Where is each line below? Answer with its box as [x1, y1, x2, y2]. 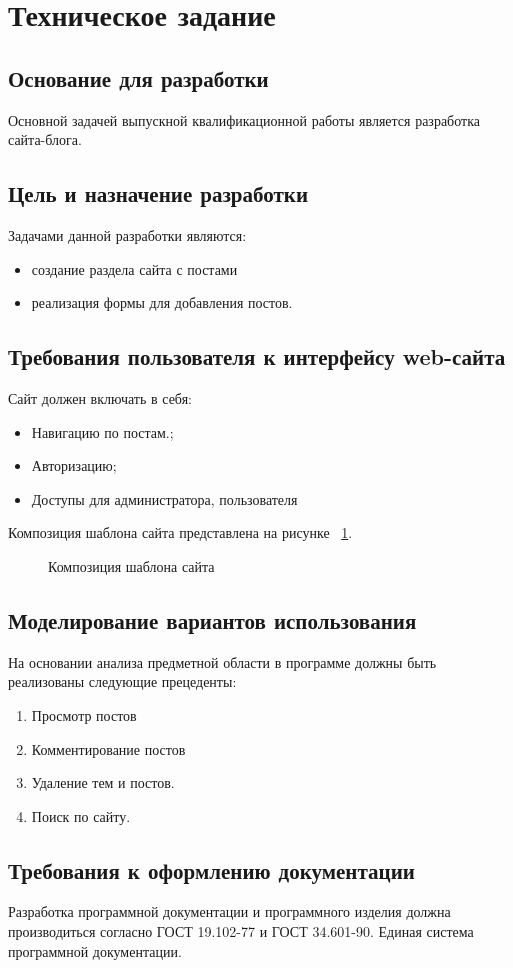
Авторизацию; [31, 455, 117, 476]
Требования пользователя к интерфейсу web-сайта [8, 341, 506, 372]
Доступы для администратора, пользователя [31, 488, 298, 509]
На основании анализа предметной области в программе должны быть [8, 651, 437, 672]
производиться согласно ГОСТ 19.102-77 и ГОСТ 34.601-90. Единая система [8, 921, 474, 942]
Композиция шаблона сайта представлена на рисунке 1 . [8, 522, 353, 543]
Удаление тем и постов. [31, 772, 175, 793]
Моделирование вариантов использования [8, 604, 417, 635]
